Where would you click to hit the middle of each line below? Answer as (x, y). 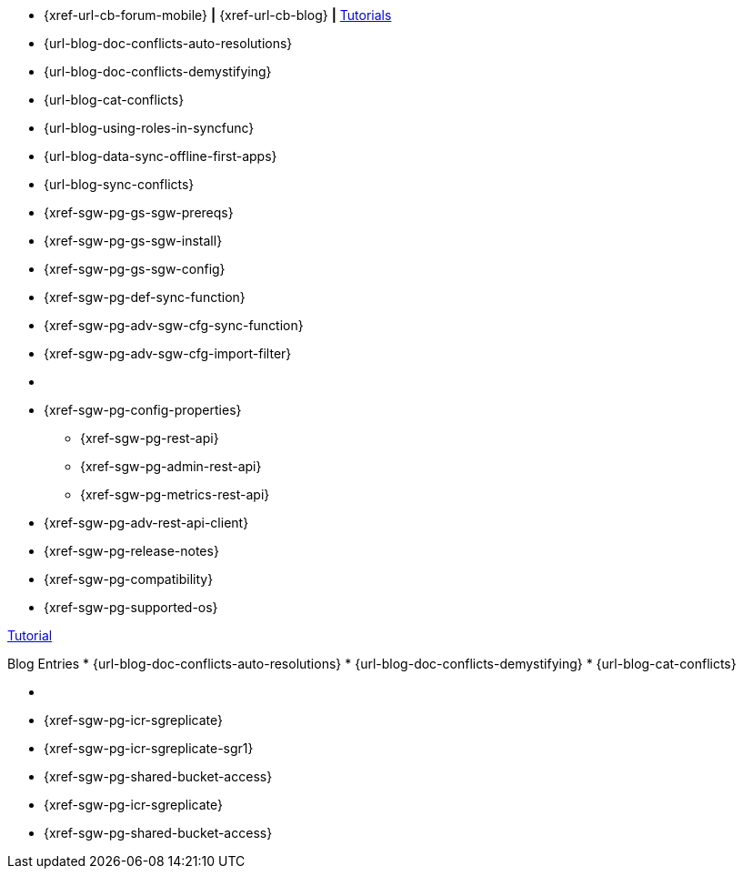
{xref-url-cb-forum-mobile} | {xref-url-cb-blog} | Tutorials (218, 15)
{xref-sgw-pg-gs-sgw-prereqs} (139, 212)
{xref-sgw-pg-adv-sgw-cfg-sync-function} (174, 325)
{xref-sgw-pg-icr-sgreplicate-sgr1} (149, 748)
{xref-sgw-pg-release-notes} (131, 551)
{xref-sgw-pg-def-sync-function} (145, 297)
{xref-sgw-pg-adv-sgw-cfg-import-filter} (168, 353)
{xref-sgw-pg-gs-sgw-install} (133, 241)
